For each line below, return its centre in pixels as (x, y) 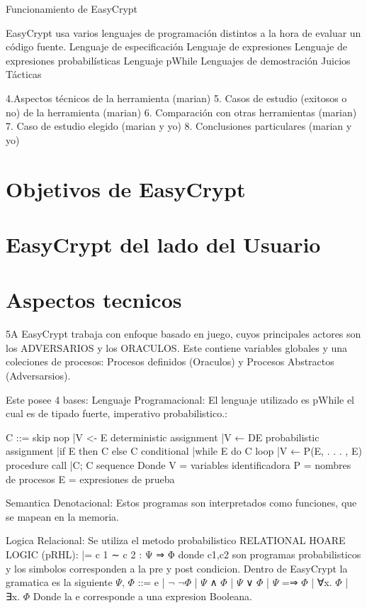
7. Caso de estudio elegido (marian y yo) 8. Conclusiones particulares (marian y (179, 126)
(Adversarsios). (38, 375)
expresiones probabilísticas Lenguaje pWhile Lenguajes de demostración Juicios (178, 60)
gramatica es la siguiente (59, 582)
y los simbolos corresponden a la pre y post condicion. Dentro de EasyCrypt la (177, 568)
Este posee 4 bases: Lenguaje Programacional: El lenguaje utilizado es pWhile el (180, 399)
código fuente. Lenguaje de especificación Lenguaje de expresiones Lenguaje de (176, 46)
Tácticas (24, 74)
